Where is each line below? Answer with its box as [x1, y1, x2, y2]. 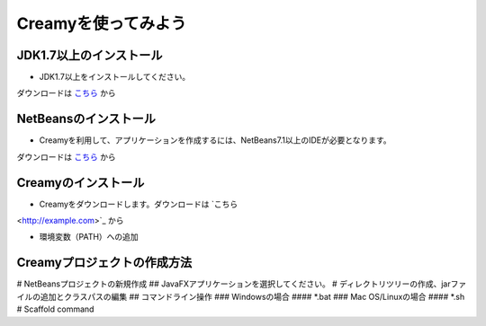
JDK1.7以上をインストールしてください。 [39, 72, 191, 83]
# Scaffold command [16, 304, 94, 314]
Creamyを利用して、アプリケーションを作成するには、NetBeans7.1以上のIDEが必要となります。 [39, 135, 391, 145]
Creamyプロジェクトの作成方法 [16, 255, 193, 270]
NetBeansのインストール [16, 111, 157, 127]
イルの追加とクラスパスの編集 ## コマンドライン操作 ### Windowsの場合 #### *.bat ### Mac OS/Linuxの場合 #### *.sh [16, 291, 465, 302]
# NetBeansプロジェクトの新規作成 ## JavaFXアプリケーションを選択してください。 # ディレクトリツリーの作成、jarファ [16, 278, 467, 289]
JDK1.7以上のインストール [16, 48, 163, 63]
